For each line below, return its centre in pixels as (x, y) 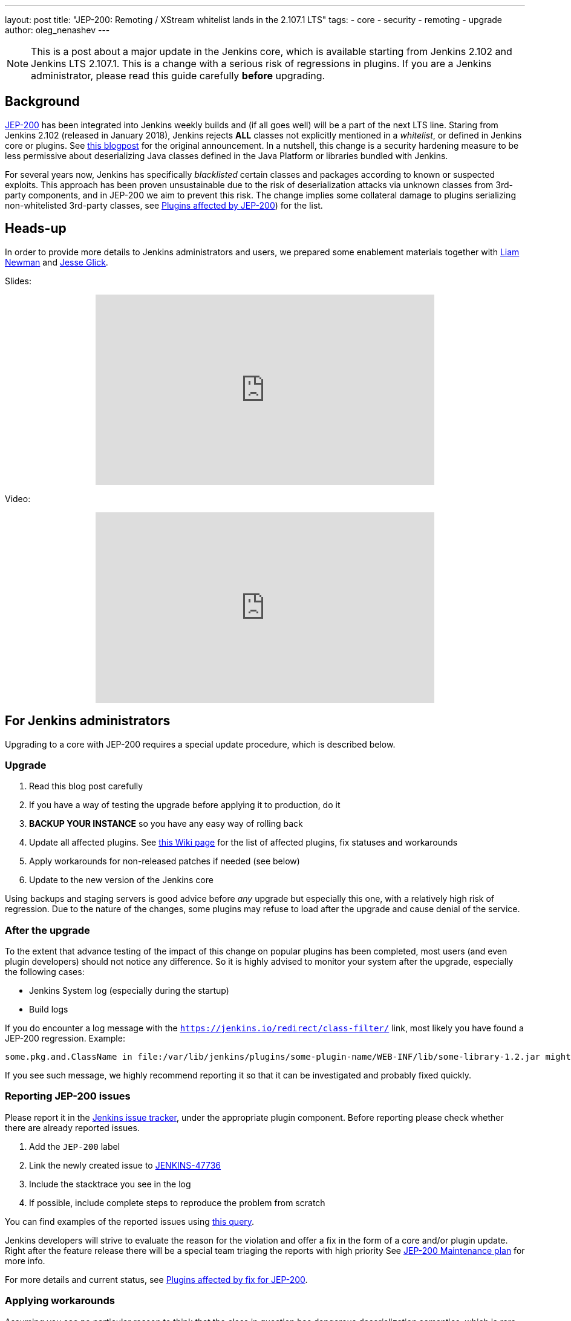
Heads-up (36, 229)
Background (42, 102)
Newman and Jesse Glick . (57, 262)
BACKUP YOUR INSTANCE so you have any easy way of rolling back (166, 824)
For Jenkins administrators (88, 721)
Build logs (49, 1010)
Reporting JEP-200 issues (68, 1096)
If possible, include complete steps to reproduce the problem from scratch (177, 1202)
